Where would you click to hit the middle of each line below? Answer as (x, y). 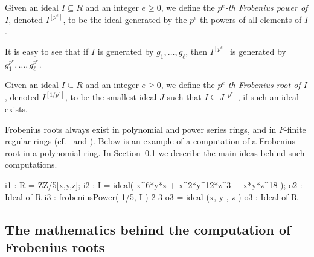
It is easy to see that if (47, 51)
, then (197, 51)
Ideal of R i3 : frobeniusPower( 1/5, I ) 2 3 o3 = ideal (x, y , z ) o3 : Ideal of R (151, 196)
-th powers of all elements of (249, 19)
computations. (31, 164)
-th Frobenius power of (266, 7)
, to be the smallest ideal (111, 97)
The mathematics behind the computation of (148, 229)
